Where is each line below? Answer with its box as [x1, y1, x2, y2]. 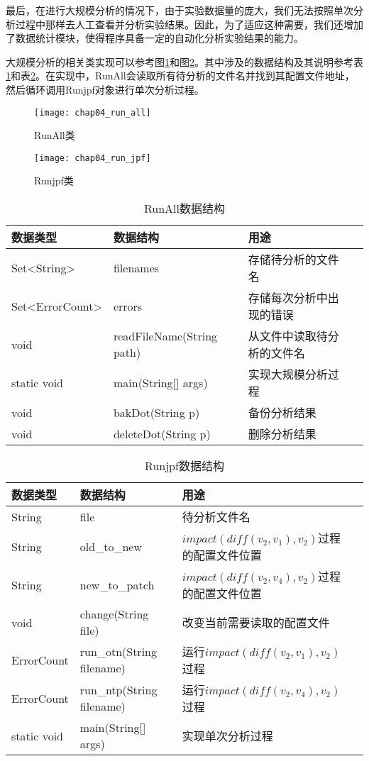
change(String [79, 606, 149, 623]
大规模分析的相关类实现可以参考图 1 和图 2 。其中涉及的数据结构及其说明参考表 [6, 54, 363, 69]
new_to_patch [79, 576, 155, 593]
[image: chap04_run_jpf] [34, 152, 151, 163]
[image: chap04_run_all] [34, 107, 151, 118]
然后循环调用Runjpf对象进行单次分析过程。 [6, 82, 204, 96]
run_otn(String [79, 643, 157, 660]
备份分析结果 [248, 404, 316, 421]
